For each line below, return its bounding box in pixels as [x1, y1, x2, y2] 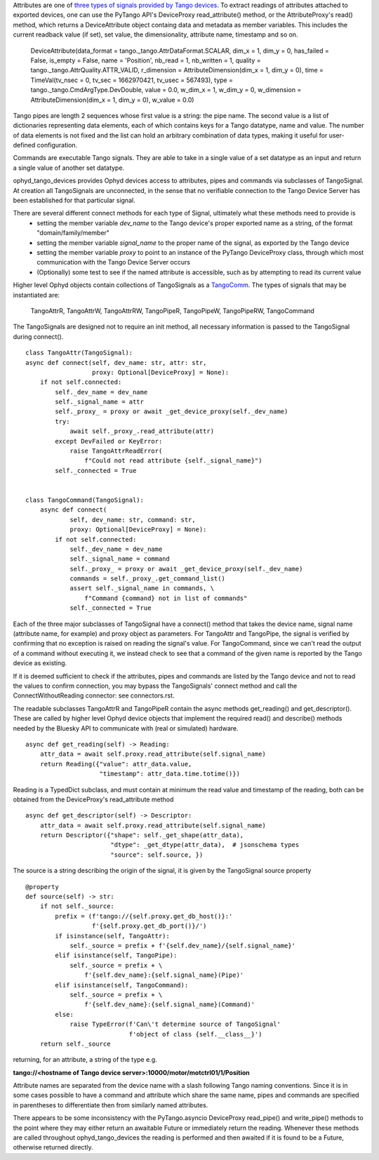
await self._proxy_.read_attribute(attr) [69, 427, 214, 435]
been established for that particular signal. [13, 196, 136, 205]
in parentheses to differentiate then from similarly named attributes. [13, 1100, 208, 1109]
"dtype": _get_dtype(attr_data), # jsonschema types [109, 841, 300, 849]
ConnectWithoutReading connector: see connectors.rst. [13, 691, 175, 700]
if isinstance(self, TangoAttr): [55, 932, 170, 940]
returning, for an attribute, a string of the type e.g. [13, 1055, 157, 1064]
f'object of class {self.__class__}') [128, 1030, 262, 1038]
